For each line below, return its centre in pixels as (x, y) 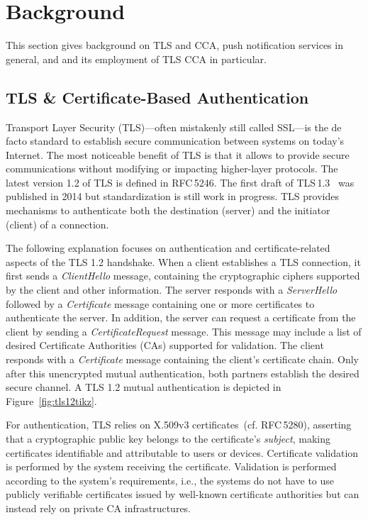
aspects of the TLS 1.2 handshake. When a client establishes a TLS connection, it (183, 261)
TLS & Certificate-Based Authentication (157, 97)
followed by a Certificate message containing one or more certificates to (160, 303)
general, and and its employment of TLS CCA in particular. (136, 59)
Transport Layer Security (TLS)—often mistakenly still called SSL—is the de (174, 127)
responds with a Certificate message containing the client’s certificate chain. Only (182, 359)
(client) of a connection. (57, 224)
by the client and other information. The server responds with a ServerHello (172, 290)
